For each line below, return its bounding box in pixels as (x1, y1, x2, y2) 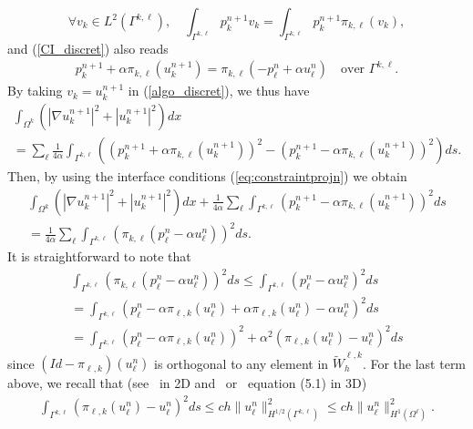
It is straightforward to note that (7, 247, 191, 266)
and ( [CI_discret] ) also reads (7, 38, 169, 57)
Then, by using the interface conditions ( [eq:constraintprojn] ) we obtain (7, 167, 407, 186)
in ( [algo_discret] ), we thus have (128, 81, 310, 100)
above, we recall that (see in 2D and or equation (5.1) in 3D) (7, 373, 367, 393)
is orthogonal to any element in (154, 353, 329, 373)
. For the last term (362, 353, 467, 373)
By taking (7, 81, 63, 100)
